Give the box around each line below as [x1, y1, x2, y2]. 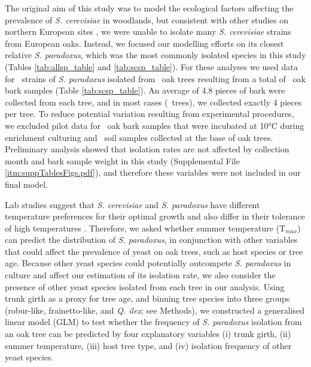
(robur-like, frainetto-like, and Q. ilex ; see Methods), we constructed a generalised [5, 303, 305, 316]
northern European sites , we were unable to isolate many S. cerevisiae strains [5, 25, 291, 38]
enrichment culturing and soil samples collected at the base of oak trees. [5, 131, 273, 143]
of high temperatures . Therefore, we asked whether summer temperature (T [5, 221, 286, 234]
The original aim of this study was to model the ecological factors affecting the [5, 2, 294, 14]
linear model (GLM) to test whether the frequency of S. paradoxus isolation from [5, 315, 302, 328]
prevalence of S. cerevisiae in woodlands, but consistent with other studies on [5, 13, 289, 26]
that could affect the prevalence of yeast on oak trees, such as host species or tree [5, 245, 303, 257]
